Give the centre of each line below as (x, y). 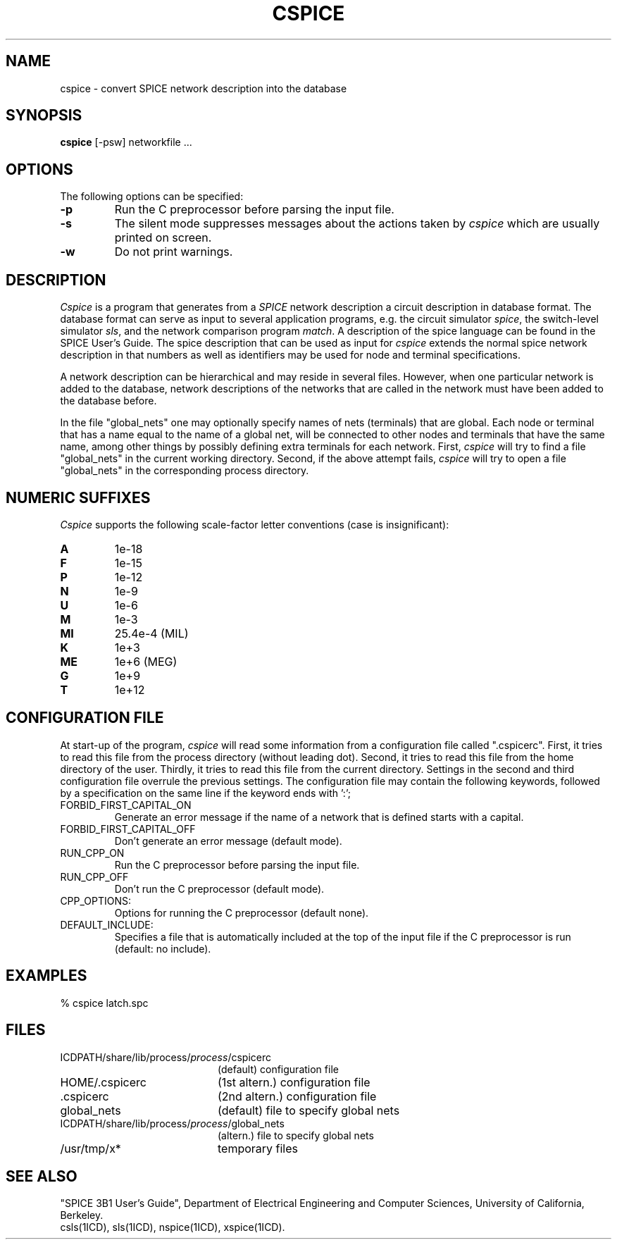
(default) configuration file (278, 1069)
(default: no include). (163, 948)
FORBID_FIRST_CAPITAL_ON (126, 805)
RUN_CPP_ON (92, 853)
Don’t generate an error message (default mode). (228, 841)
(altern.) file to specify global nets (296, 1135)
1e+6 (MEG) (146, 661)
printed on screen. (163, 238)
